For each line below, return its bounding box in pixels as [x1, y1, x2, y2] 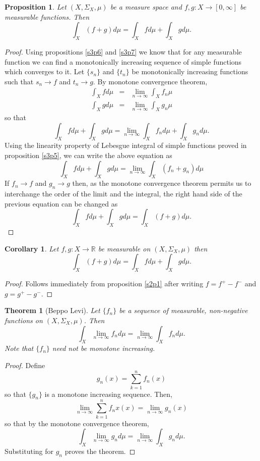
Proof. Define [5, 360, 45, 370]
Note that [5, 343, 34, 353]
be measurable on [98, 243, 151, 253]
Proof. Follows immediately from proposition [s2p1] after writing [5, 278, 204, 289]
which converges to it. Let [5, 66, 85, 77]
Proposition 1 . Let [5, 2, 67, 12]
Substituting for [5, 445, 53, 456]
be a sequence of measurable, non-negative [119, 305, 248, 316]
